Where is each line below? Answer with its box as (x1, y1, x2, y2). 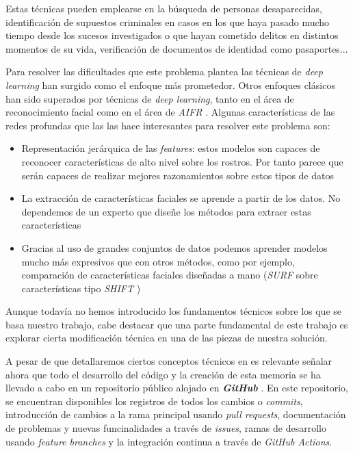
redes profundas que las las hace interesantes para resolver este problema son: (5, 118, 330, 132)
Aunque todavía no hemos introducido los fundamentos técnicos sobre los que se (5, 304, 341, 318)
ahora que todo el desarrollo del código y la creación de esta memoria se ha (5, 367, 321, 381)
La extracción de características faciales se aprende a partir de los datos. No (21, 191, 341, 205)
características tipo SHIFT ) (21, 281, 141, 295)
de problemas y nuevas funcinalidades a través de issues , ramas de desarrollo (5, 421, 326, 435)
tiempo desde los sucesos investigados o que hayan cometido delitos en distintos (5, 28, 339, 42)
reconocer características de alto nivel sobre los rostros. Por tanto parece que (21, 154, 343, 168)
